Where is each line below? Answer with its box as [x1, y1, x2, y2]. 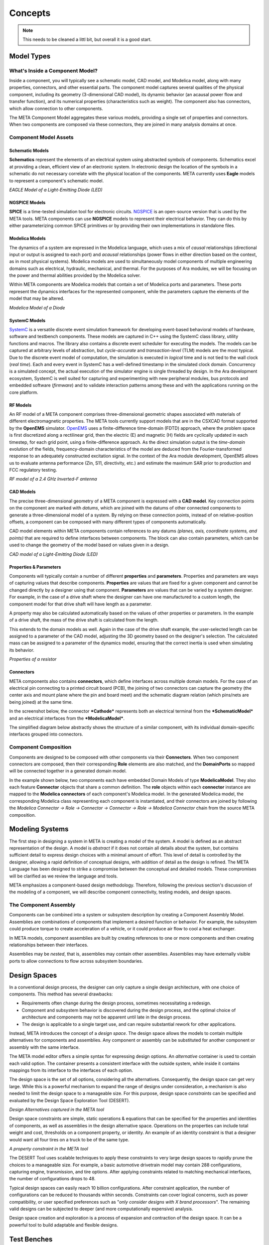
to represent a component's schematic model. [9, 177, 104, 184]
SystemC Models [9, 317, 46, 323]
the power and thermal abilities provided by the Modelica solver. [9, 272, 141, 278]
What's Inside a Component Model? [9, 67, 98, 74]
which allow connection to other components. [9, 105, 103, 112]
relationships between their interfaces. [9, 942, 89, 948]
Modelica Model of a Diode [9, 304, 65, 311]
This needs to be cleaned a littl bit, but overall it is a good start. [22, 36, 152, 42]
